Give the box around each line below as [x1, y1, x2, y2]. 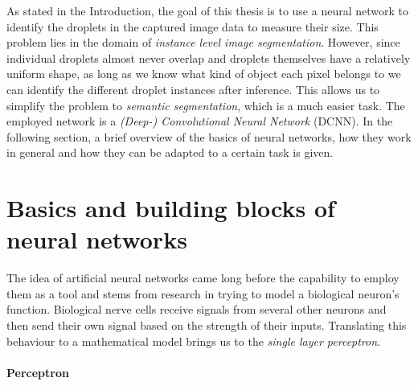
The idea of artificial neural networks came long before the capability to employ [6, 269, 400, 286]
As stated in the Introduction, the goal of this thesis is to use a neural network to [6, 2, 408, 18]
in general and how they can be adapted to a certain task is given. [6, 144, 334, 161]
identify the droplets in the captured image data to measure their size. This [6, 18, 379, 35]
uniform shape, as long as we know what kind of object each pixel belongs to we [6, 65, 401, 82]
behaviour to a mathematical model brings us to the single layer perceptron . [6, 332, 380, 349]
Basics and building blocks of [6, 191, 335, 224]
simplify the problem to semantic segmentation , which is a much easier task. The [6, 96, 405, 113]
